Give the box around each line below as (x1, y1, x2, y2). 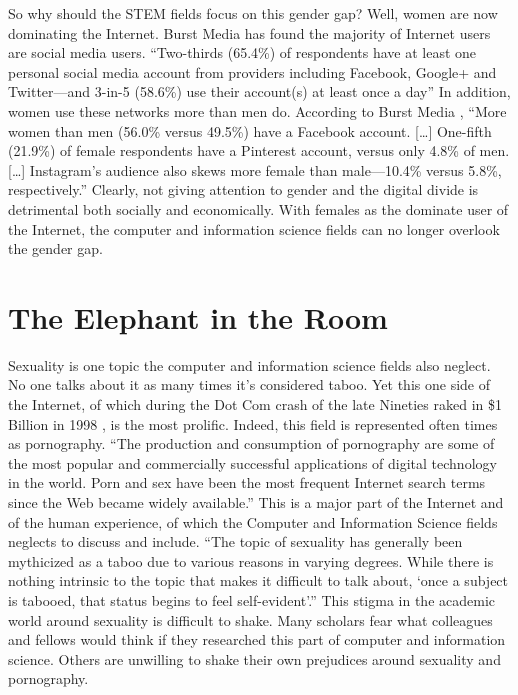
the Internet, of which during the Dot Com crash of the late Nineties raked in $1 (8, 394, 502, 415)
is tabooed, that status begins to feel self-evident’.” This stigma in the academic (8, 589, 496, 610)
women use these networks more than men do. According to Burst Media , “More (8, 100, 507, 121)
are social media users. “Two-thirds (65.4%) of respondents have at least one (8, 42, 477, 63)
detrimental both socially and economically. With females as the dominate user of (8, 198, 509, 219)
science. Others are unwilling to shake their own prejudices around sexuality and (8, 648, 501, 669)
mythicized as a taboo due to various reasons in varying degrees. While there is (8, 550, 494, 571)
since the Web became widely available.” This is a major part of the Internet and (8, 492, 504, 512)
